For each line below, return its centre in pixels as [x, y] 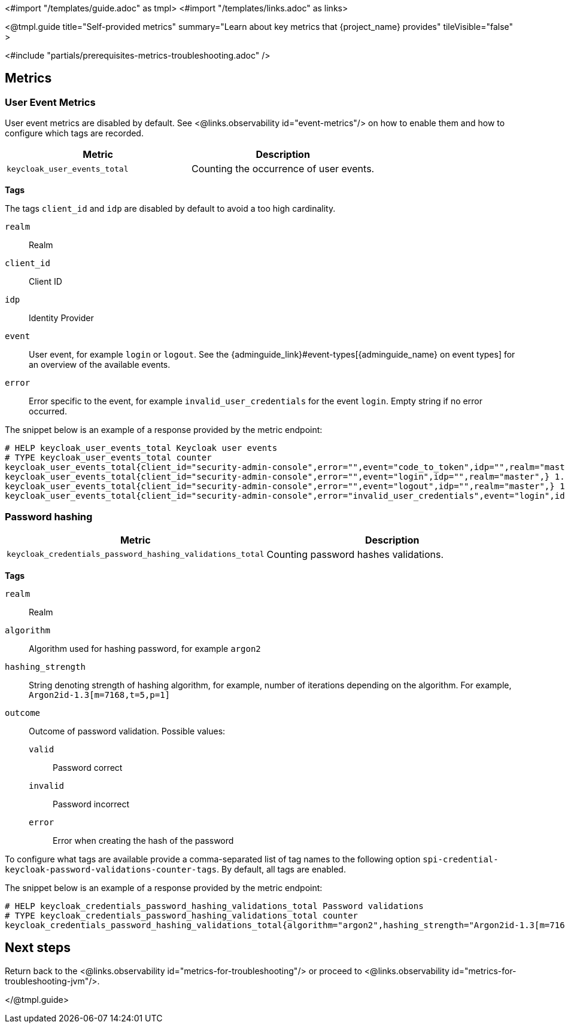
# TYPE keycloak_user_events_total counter [108, 458]
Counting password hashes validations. [355, 554]
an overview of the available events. [100, 365]
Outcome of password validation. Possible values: [127, 731]
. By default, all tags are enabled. [281, 869]
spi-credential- [461, 859]
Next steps [38, 948]
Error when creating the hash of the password [143, 840]
